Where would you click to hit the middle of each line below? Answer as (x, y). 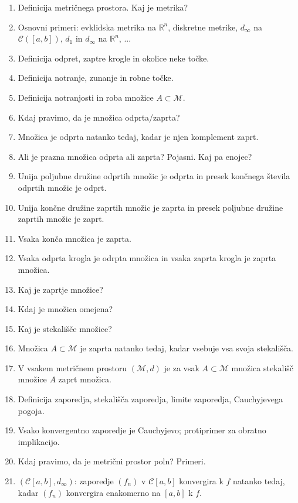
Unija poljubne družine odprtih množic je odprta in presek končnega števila (154, 176)
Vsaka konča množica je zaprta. (74, 238)
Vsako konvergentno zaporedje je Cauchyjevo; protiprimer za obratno (142, 430)
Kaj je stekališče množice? (65, 328)
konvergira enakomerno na (113, 492)
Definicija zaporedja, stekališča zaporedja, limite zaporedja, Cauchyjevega (150, 399)
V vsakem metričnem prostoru (72, 367)
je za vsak (182, 367)
